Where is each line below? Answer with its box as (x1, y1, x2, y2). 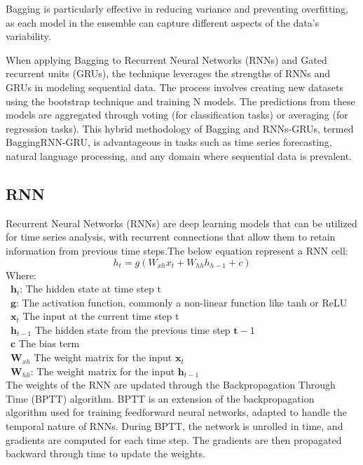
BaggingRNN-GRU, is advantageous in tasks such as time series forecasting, (6, 135, 332, 149)
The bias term (18, 336, 80, 351)
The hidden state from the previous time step (34, 322, 231, 337)
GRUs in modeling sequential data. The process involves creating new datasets (6, 79, 343, 94)
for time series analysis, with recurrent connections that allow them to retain (6, 229, 336, 244)
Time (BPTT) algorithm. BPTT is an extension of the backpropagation (6, 391, 315, 405)
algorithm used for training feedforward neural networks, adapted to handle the (6, 405, 347, 419)
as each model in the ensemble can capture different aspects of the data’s (6, 15, 320, 29)
